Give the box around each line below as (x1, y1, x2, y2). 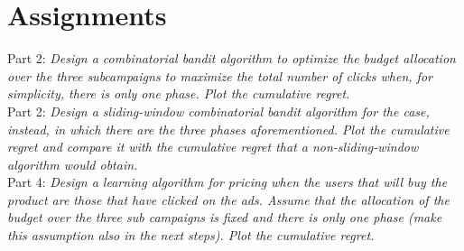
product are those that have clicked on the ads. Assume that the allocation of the (7, 190, 450, 209)
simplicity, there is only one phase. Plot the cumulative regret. (7, 84, 350, 103)
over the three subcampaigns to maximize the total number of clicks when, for (7, 66, 432, 85)
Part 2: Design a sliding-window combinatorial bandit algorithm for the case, (7, 101, 430, 120)
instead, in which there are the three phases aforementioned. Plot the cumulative (7, 119, 450, 138)
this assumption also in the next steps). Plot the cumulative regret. (7, 226, 375, 245)
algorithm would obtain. (7, 154, 138, 173)
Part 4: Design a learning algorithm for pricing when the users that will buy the (7, 172, 448, 191)
